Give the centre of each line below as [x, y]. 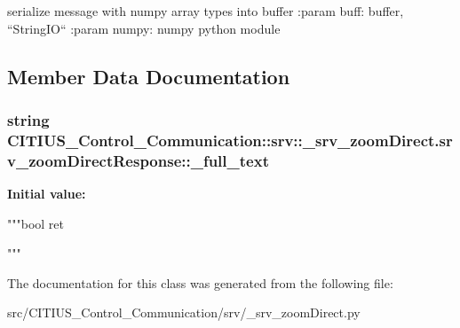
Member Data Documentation [149, 76]
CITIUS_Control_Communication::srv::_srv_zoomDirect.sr [230, 140]
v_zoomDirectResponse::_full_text [138, 160]
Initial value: [47, 194]
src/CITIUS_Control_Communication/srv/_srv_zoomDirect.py [184, 312]
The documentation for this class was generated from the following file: [200, 282]
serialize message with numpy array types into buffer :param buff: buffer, [206, 11]
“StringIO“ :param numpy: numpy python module [144, 28]
